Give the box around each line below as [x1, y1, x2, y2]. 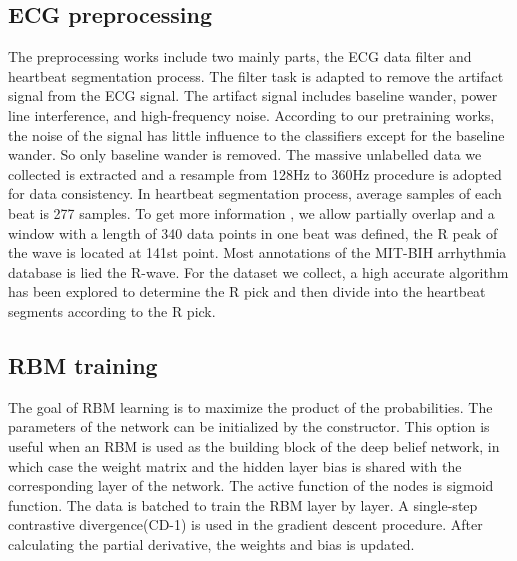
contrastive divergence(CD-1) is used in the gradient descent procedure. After [8, 514, 483, 535]
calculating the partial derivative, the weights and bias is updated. [8, 533, 415, 554]
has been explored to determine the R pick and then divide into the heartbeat [8, 281, 486, 302]
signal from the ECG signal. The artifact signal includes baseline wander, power [8, 85, 498, 106]
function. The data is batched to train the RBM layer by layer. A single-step [8, 494, 478, 515]
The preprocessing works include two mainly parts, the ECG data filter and [8, 46, 472, 67]
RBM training [8, 349, 158, 380]
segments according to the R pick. [8, 300, 216, 321]
